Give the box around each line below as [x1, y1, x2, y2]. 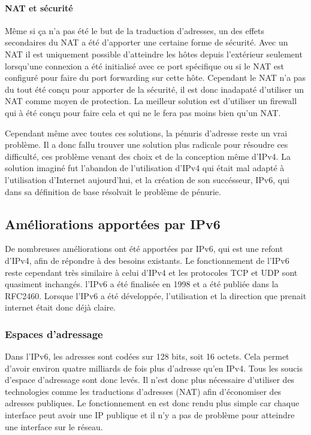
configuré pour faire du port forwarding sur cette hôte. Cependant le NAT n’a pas [5, 71, 306, 84]
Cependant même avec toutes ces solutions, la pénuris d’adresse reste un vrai [5, 126, 288, 139]
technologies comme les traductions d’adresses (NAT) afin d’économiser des [5, 385, 282, 397]
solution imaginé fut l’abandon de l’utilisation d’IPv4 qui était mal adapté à [5, 162, 285, 174]
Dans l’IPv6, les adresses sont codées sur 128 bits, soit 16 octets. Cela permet [5, 350, 289, 363]
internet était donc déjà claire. [5, 301, 116, 314]
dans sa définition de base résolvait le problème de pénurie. [5, 185, 221, 197]
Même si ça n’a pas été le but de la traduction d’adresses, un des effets [5, 24, 264, 36]
